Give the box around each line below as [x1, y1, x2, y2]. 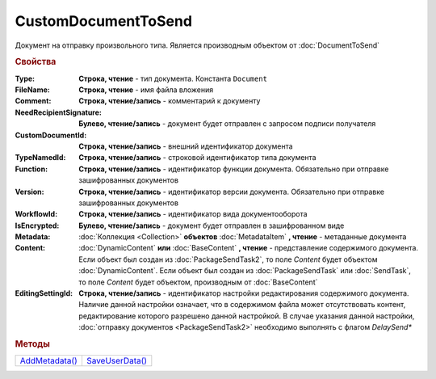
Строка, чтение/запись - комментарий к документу [78, 96, 261, 106]
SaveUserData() [86, 356, 148, 367]
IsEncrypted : [15, 221, 60, 230]
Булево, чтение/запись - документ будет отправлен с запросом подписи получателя [78, 119, 376, 128]
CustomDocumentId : [15, 130, 87, 140]
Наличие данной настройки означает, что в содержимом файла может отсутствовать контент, [78, 300, 406, 310]
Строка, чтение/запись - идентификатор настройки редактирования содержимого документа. [78, 288, 409, 298]
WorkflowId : [15, 209, 58, 219]
